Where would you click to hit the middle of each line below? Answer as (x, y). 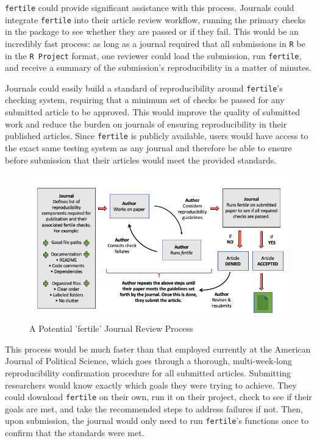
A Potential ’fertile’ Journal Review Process (111, 328)
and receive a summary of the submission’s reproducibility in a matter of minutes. (158, 67)
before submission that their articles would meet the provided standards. (141, 160)
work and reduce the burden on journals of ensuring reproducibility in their (146, 124)
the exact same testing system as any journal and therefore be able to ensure (148, 147)
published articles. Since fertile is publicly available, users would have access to (157, 136)
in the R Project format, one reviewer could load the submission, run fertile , (153, 55)
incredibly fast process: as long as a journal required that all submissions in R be (155, 43)
